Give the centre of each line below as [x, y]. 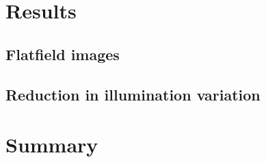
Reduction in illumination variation [133, 94]
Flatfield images [63, 54]
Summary [52, 145]
